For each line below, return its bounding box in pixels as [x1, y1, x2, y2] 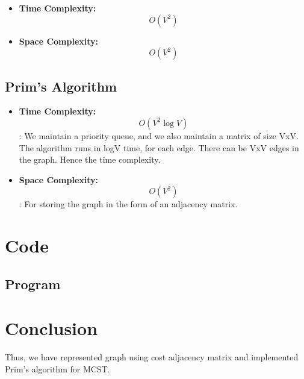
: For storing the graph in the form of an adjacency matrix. [19, 198, 238, 210]
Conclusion [5, 316, 98, 340]
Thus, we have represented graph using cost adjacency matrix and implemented [5, 351, 299, 363]
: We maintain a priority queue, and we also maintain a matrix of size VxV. [19, 129, 299, 142]
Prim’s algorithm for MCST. [5, 362, 110, 375]
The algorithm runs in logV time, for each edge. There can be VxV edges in [19, 141, 299, 154]
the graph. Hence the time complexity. [19, 153, 161, 166]
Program [5, 274, 61, 293]
